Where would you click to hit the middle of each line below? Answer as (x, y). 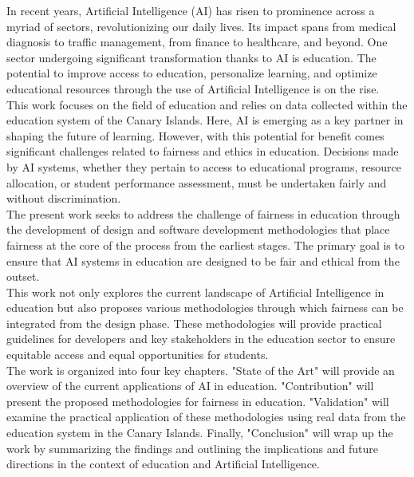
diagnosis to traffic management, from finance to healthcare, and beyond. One (197, 42)
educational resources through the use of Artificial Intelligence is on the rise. (193, 88)
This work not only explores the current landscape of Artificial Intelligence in (195, 292)
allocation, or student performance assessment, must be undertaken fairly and (197, 182)
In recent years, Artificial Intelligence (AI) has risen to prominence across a (191, 10)
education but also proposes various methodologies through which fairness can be (205, 307)
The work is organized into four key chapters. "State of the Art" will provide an (201, 370)
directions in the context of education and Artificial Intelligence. (163, 464)
